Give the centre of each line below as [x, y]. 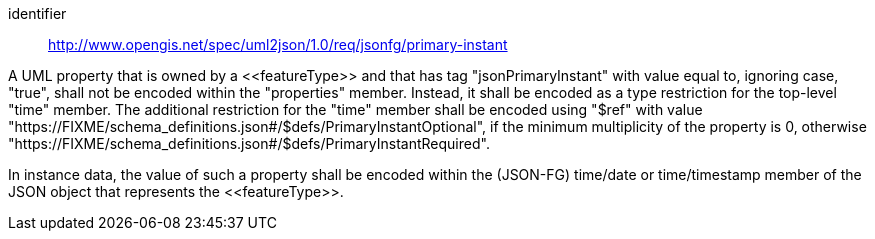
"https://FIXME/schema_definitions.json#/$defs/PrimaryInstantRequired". [249, 143]
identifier [37, 13]
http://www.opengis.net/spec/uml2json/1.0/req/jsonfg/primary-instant [278, 44]
